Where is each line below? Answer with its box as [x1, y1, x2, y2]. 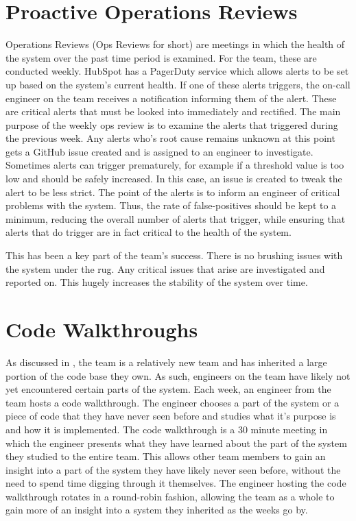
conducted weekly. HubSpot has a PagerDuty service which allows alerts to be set [5, 64, 349, 78]
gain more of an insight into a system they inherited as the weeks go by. [5, 502, 308, 517]
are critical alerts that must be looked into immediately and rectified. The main [5, 104, 341, 119]
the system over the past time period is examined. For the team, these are [5, 50, 317, 64]
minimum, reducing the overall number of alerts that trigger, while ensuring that [5, 211, 346, 226]
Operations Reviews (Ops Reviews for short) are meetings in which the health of [5, 37, 345, 51]
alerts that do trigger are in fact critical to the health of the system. [5, 225, 292, 239]
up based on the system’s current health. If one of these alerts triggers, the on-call [5, 77, 351, 91]
